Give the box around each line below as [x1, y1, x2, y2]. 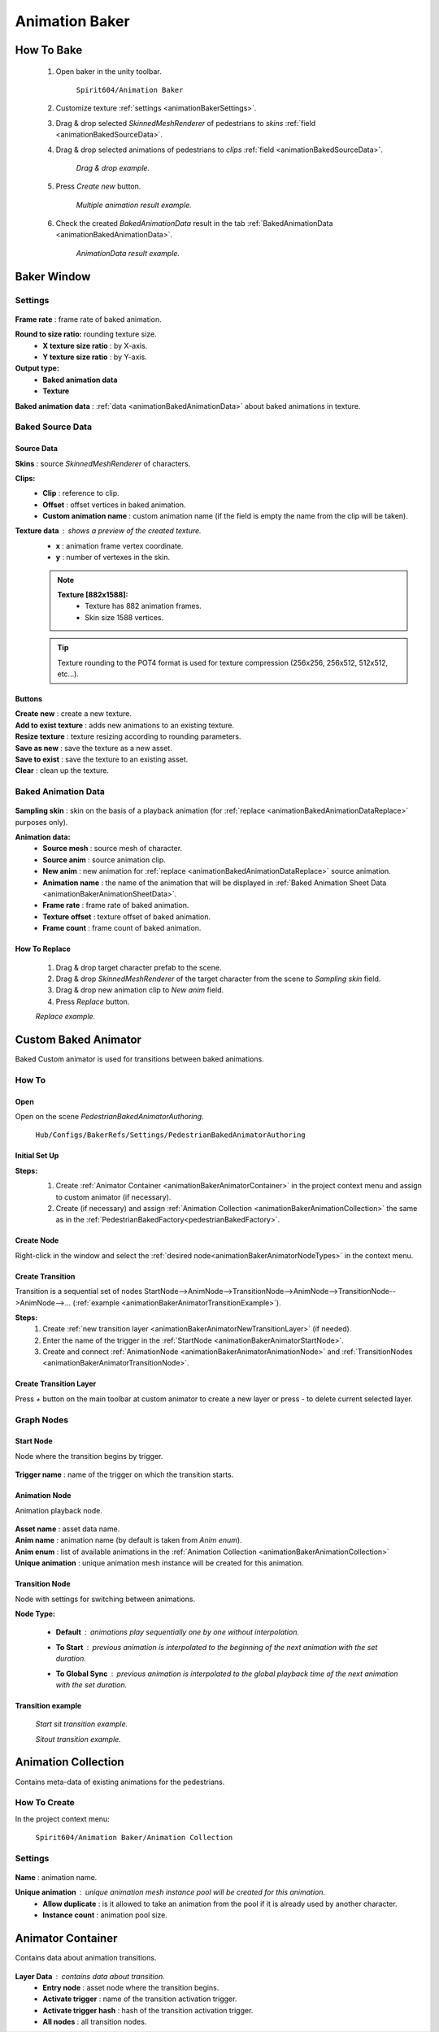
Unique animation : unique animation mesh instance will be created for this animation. [15, 1558, 304, 1568]
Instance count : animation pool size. [42, 1910, 168, 1920]
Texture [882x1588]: [57, 590, 128, 600]
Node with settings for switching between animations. [15, 1594, 196, 1604]
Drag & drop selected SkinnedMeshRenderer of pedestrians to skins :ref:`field [55, 118, 316, 128]
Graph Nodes [15, 1414, 69, 1426]
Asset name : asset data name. [15, 1524, 120, 1534]
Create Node [15, 1235, 59, 1245]
